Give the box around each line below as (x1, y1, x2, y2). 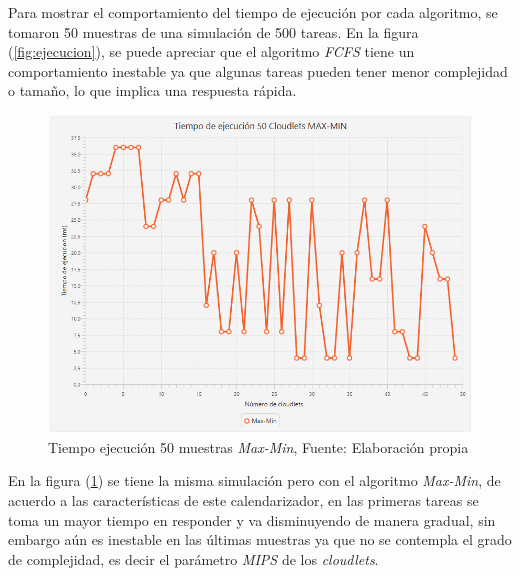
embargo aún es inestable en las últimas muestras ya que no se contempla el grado (8, 529, 512, 550)
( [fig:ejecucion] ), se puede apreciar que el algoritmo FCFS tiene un (8, 41, 415, 62)
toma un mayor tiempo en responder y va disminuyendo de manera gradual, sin (8, 509, 496, 530)
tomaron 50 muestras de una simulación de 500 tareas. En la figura (8, 21, 419, 42)
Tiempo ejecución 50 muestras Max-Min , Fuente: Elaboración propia (48, 436, 469, 457)
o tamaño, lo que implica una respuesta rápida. (8, 80, 297, 101)
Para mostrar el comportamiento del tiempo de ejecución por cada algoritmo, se (8, 2, 498, 22)
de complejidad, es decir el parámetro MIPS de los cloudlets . (8, 548, 379, 569)
